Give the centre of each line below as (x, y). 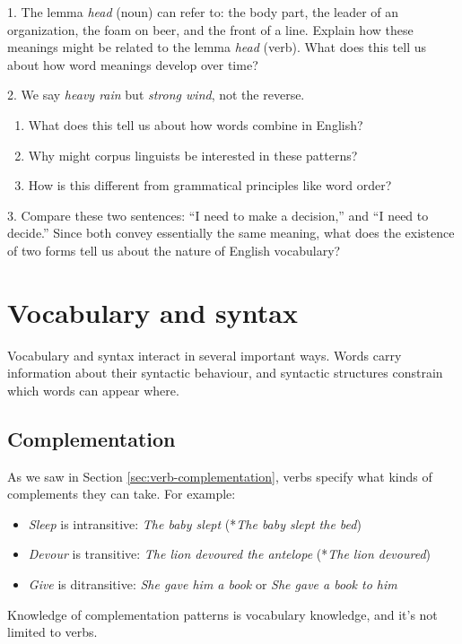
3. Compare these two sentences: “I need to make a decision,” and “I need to (218, 215)
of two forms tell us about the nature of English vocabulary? (174, 250)
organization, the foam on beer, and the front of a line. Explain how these (210, 29)
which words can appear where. (93, 390)
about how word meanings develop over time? (133, 64)
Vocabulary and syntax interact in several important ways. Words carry (205, 355)
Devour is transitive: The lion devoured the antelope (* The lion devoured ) (230, 554)
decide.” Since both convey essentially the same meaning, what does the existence (231, 233)
